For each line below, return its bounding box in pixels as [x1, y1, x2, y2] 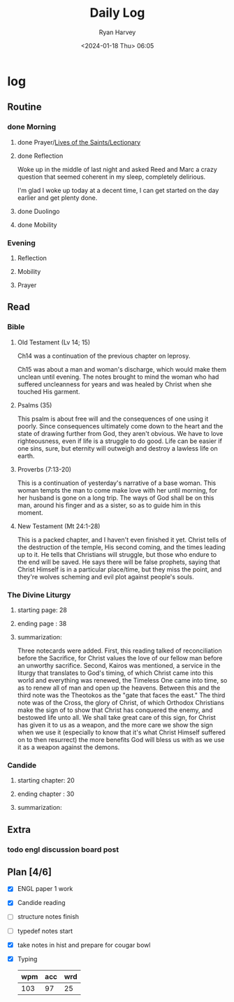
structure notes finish [17, 913, 79, 921]
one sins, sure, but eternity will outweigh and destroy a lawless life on [17, 444, 218, 452]
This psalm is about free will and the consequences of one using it [17, 414, 209, 423]
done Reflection [17, 152, 64, 160]
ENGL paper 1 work [17, 885, 73, 893]
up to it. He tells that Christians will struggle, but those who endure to [17, 550, 217, 558]
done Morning [7, 122, 57, 132]
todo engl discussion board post [7, 844, 119, 854]
